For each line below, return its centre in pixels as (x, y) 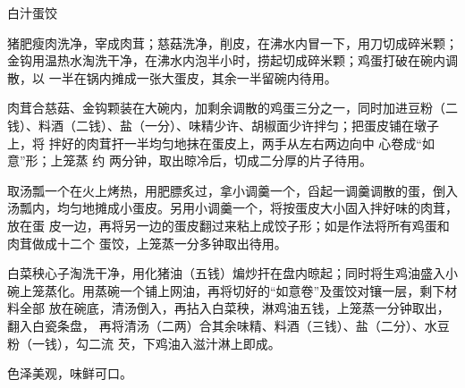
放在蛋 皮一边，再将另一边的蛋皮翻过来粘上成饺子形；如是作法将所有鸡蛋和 (228, 225)
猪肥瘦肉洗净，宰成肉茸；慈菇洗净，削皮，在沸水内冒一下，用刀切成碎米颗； (232, 42)
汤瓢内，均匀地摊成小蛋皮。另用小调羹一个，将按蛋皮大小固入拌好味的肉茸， (232, 208)
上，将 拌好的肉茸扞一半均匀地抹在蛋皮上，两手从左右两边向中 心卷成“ (215, 143)
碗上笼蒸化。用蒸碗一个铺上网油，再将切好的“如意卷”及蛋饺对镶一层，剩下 (226, 290)
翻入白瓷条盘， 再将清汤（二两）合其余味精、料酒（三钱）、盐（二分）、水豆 (228, 325)
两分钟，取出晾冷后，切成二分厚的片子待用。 (240, 160)
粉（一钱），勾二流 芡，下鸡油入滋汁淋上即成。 (144, 343)
